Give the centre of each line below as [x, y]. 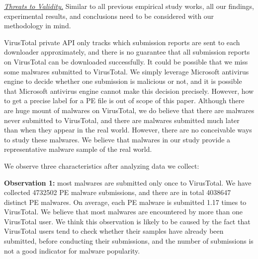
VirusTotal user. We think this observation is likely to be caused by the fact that [127, 221]
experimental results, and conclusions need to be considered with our [109, 16]
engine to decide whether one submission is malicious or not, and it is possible [123, 81]
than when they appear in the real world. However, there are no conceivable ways [128, 130]
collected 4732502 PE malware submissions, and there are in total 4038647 [118, 192]
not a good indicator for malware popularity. [72, 250]
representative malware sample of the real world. [78, 149]
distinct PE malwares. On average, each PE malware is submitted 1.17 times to [125, 202]
